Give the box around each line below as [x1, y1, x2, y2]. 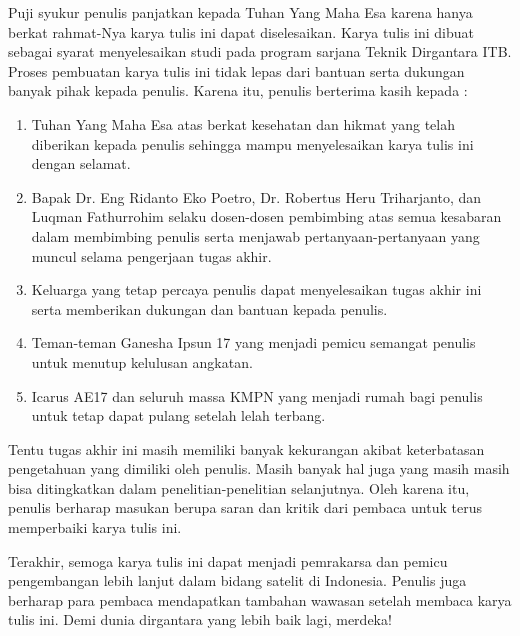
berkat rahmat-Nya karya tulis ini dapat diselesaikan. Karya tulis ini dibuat [8, 21, 475, 42]
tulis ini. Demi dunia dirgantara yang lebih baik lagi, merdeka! [8, 609, 392, 630]
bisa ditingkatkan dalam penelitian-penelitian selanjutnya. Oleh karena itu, [8, 477, 470, 498]
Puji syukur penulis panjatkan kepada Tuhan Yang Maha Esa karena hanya [8, 2, 473, 22]
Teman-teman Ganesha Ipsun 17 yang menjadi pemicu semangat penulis [31, 332, 476, 353]
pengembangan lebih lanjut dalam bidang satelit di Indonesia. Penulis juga [8, 570, 467, 591]
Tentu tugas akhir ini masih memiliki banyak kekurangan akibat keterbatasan [8, 438, 485, 459]
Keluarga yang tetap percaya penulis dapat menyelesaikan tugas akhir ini [31, 279, 482, 300]
